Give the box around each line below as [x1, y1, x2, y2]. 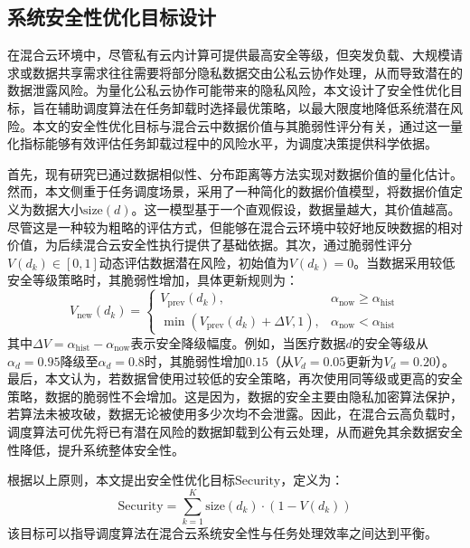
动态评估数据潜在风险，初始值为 [99, 252, 289, 271]
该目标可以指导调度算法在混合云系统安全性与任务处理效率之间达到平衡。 [7, 523, 437, 542]
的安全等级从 [352, 333, 428, 352]
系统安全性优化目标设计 [7, 3, 216, 31]
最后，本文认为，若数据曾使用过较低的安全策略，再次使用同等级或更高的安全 [7, 369, 463, 388]
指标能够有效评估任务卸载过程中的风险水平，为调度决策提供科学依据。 [19, 134, 437, 153]
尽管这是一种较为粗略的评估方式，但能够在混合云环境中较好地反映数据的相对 [7, 217, 463, 236]
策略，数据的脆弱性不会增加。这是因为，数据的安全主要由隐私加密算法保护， [7, 386, 463, 405]
